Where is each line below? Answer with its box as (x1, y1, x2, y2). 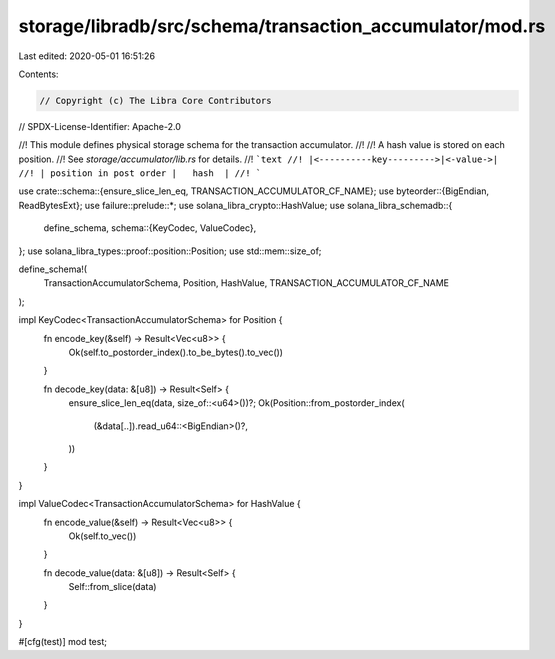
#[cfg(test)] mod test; (18, 636, 107, 648)
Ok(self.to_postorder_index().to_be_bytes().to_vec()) (68, 346, 284, 358)
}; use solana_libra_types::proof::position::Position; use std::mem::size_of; (18, 245, 322, 257)
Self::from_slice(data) (68, 581, 157, 593)
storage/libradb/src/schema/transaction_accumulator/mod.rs (18, 15, 546, 37)
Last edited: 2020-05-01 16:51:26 (18, 50, 155, 62)
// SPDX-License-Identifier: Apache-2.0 (18, 120, 182, 132)
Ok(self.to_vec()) (68, 530, 137, 542)
